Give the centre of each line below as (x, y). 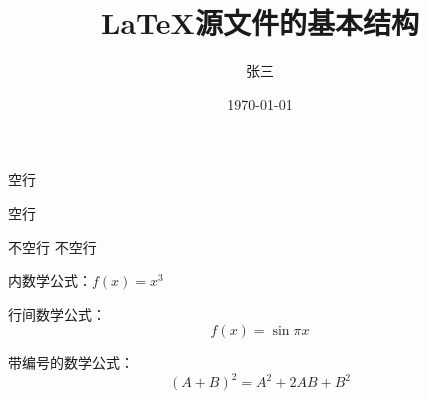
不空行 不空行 (52, 246)
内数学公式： (50, 280)
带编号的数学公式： (71, 362)
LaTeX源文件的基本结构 (260, 22)
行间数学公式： (57, 313)
